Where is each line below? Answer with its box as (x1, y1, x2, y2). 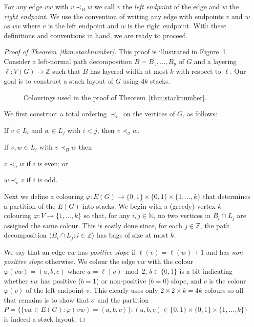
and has (206, 246, 230, 257)
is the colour (209, 275, 246, 285)
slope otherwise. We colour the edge (28, 256, 135, 266)
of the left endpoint (26, 285, 84, 295)
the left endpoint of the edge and (122, 1, 220, 11)
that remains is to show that (4, 294, 89, 305)
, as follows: (182, 109, 217, 119)
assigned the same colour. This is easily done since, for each (4, 220, 182, 230)
